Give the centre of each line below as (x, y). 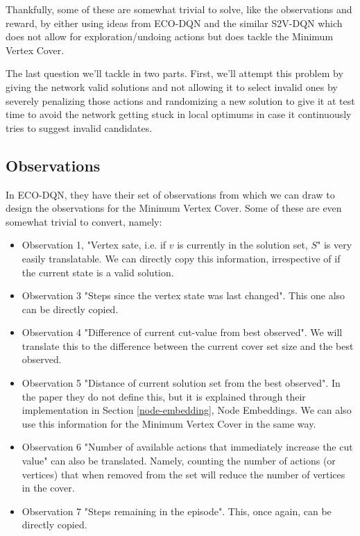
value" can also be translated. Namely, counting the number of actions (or (179, 461)
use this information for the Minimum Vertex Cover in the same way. (169, 423)
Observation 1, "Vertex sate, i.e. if (94, 245)
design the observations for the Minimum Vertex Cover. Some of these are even (174, 208)
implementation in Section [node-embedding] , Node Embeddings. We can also (187, 410)
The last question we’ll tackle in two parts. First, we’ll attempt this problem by (174, 73)
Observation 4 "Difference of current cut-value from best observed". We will (182, 332)
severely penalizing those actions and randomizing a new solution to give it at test (180, 100)
